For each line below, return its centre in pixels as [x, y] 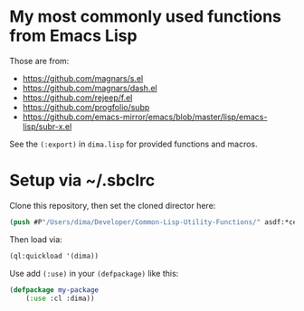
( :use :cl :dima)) [60, 298]
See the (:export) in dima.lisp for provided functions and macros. [133, 144]
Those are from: [39, 61]
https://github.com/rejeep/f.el [77, 98]
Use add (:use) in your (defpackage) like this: [94, 273]
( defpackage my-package [54, 290]
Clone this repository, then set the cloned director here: [113, 205]
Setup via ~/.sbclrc [82, 180]
